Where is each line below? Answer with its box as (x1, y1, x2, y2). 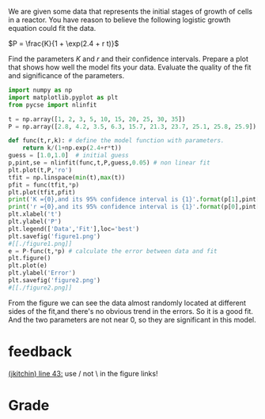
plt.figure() (8, 255, 51, 262)
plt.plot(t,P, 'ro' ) (8, 166, 73, 174)
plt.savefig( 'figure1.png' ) (8, 232, 101, 240)
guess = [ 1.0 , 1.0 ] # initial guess (8, 152, 129, 160)
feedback (8, 342, 73, 360)
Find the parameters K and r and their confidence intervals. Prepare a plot (8, 55, 249, 63)
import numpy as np (8, 86, 73, 94)
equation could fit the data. (8, 24, 97, 32)
